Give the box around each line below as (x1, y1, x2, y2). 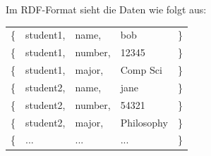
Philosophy (120, 115, 168, 129)
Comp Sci (120, 63, 162, 77)
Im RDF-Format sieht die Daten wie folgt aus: (6, 2, 207, 16)
